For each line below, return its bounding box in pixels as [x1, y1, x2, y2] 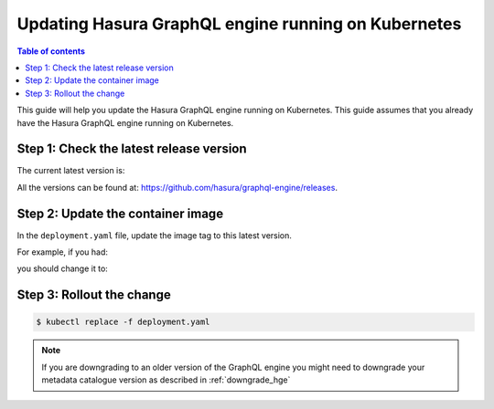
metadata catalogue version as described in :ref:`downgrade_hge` [41, 374, 291, 385]
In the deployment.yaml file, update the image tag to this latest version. [16, 229, 293, 241]
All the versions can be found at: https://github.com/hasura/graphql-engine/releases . [16, 182, 338, 193]
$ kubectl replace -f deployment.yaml [36, 317, 210, 328]
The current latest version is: [16, 165, 125, 176]
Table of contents [16, 46, 86, 57]
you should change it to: [16, 263, 109, 274]
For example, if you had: [16, 246, 109, 257]
